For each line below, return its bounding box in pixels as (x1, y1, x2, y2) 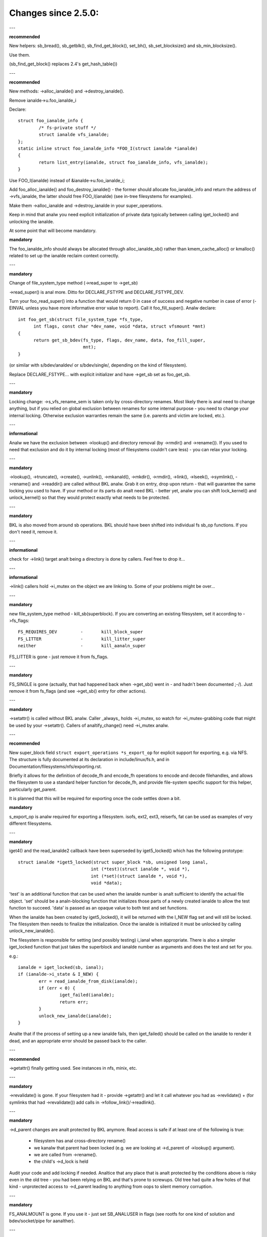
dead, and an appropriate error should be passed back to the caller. (9, 1038, 147, 1044)
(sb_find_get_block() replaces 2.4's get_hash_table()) (9, 61, 118, 67)
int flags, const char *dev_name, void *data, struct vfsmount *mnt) (33, 324, 206, 329)
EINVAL (9, 305, 25, 311)
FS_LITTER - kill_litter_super (18, 636, 146, 642)
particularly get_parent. (9, 786, 57, 792)
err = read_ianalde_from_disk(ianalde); (39, 978, 138, 984)
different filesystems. (9, 820, 52, 826)
